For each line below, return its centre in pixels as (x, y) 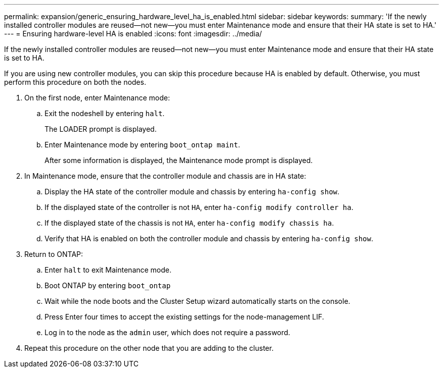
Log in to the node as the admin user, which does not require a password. (167, 332)
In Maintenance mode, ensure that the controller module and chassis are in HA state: (165, 176)
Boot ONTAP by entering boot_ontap (108, 285)
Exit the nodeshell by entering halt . (105, 113)
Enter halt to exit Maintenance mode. (108, 270)
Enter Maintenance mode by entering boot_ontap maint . (142, 145)
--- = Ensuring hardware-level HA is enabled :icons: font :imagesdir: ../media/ (133, 34)
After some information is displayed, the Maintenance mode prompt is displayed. (179, 160)
